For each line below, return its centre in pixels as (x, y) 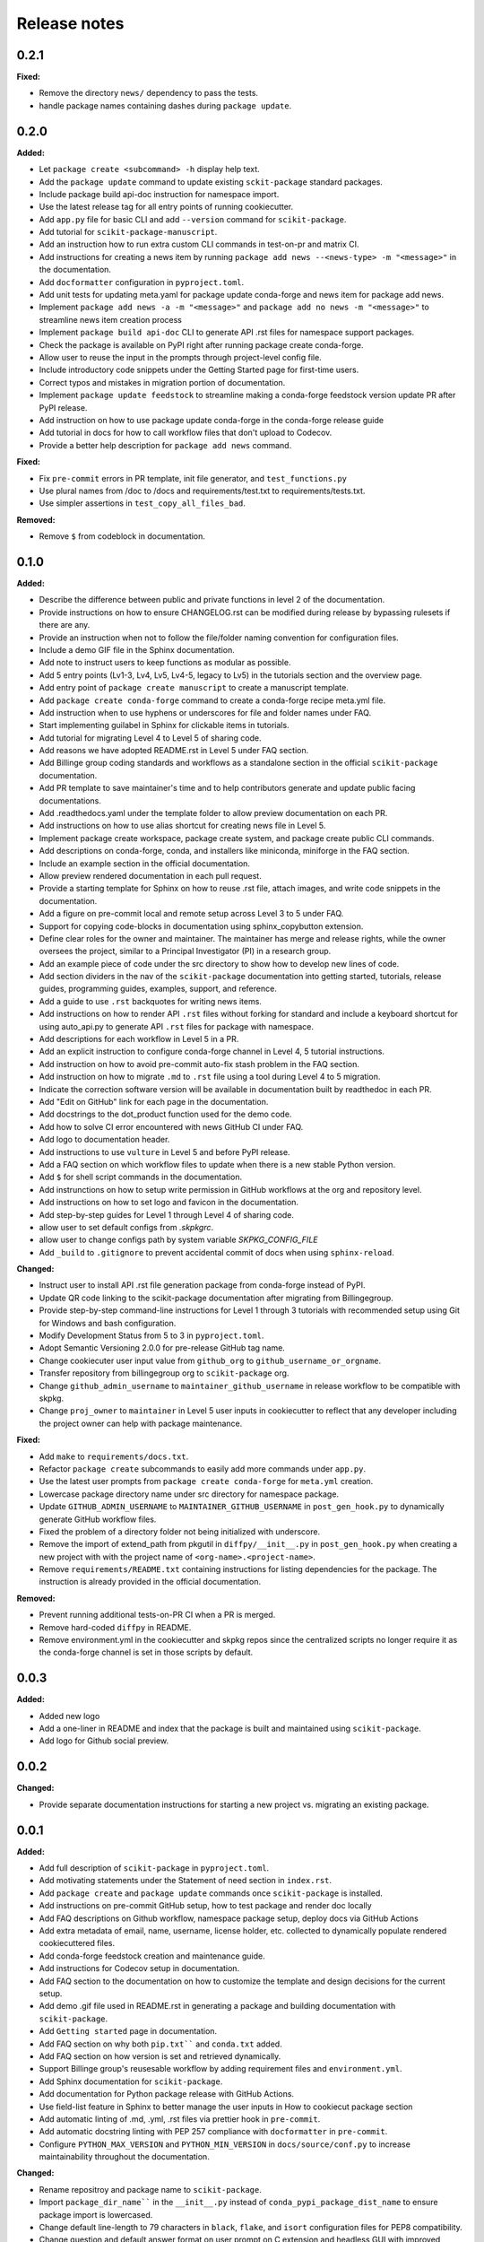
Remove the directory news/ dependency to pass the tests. (149, 93)
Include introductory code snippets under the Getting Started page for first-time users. (199, 370)
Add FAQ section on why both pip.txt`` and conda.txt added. (160, 2044)
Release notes (70, 23)
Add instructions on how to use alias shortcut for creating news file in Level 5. (182, 826)
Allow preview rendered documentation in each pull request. (150, 875)
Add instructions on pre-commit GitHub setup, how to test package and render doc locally (205, 1906)
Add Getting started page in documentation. (128, 2031)
